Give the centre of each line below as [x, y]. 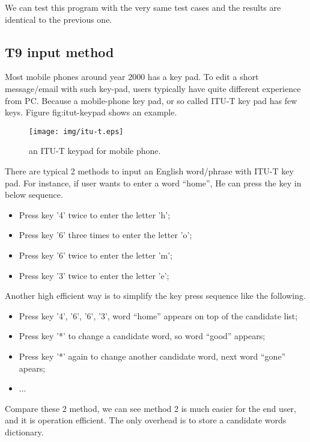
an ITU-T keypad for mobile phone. [95, 151]
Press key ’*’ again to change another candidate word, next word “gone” [152, 356]
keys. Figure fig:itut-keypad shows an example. [91, 112]
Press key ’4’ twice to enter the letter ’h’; [95, 214]
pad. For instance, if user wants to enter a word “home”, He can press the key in [153, 183]
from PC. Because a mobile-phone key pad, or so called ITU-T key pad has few [151, 100]
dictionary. [24, 431]
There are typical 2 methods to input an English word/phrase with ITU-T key [149, 171]
